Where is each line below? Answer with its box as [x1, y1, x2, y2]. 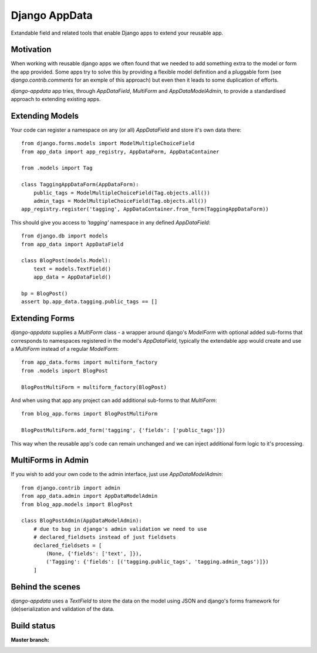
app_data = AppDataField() [33, 274, 112, 280]
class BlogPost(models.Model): [21, 257, 112, 264]
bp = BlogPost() [21, 290, 68, 297]
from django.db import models [21, 233, 109, 239]
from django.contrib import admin [21, 484, 120, 491]
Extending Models [11, 110, 79, 120]
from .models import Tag [21, 165, 93, 172]
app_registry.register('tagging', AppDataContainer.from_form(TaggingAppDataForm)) [21, 206, 269, 213]
